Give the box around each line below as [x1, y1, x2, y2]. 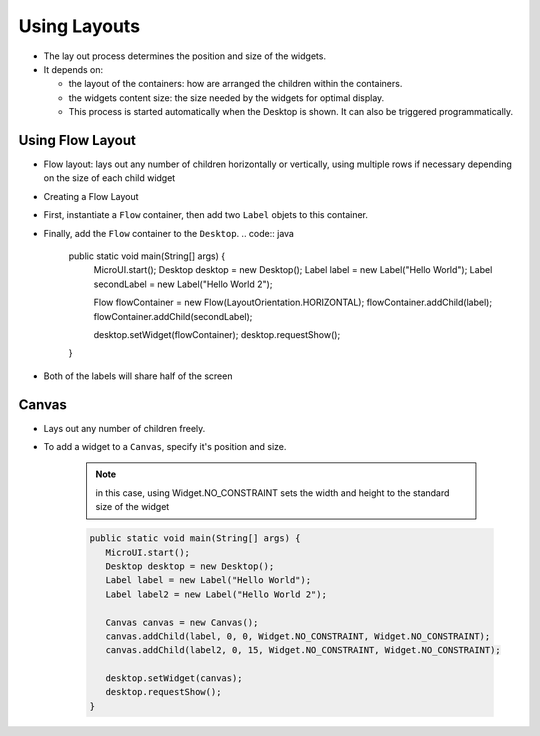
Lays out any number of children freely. [43, 422, 206, 434]
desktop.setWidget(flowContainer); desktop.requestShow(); [93, 328, 341, 340]
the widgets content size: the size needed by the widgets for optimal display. [68, 91, 385, 104]
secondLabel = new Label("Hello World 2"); [93, 278, 273, 290]
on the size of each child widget [43, 172, 176, 184]
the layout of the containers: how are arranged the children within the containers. [68, 78, 403, 90]
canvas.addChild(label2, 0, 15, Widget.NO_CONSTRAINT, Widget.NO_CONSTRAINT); [105, 645, 502, 656]
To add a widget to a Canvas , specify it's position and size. [43, 441, 287, 452]
